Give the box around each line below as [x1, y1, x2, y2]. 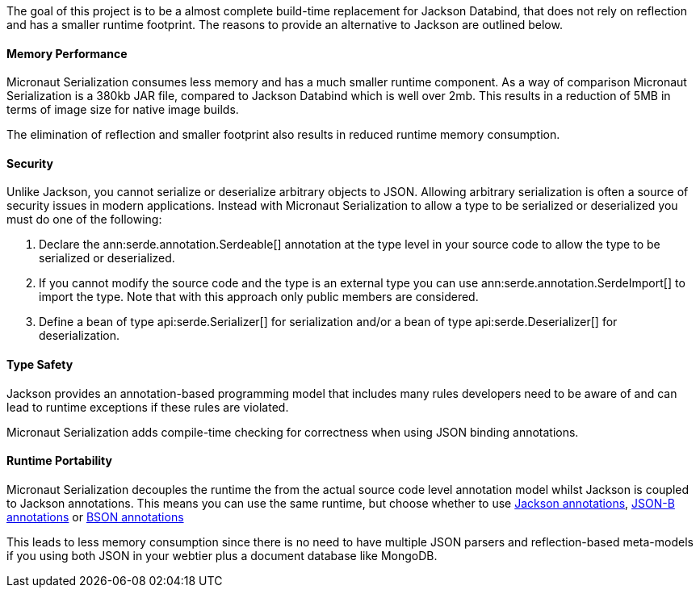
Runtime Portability [6, 454, 112, 468]
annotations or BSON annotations [6, 509, 184, 524]
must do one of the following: [6, 212, 162, 227]
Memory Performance [6, 46, 128, 61]
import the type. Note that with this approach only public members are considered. [39, 290, 479, 304]
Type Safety [6, 358, 73, 372]
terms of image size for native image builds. [6, 102, 239, 117]
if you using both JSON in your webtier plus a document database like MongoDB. [6, 548, 438, 563]
